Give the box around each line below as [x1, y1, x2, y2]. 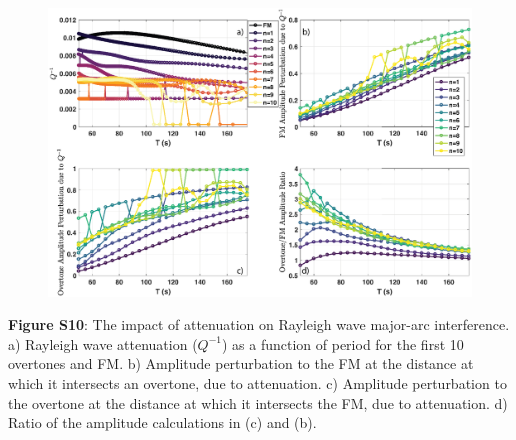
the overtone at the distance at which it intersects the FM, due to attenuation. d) [8, 392, 508, 413]
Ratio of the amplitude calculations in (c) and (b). [8, 412, 317, 433]
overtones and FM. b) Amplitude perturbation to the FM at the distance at [8, 353, 474, 374]
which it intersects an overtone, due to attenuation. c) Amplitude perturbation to [8, 372, 507, 393]
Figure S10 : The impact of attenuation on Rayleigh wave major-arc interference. [8, 314, 510, 335]
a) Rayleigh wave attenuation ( [8, 333, 198, 354]
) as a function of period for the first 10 [221, 333, 464, 354]
